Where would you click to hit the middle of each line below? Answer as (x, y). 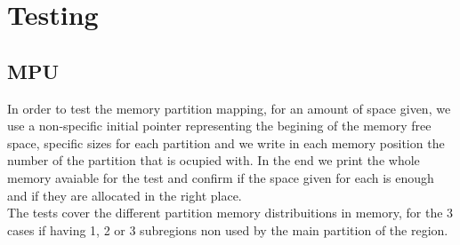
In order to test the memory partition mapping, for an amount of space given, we (229, 108)
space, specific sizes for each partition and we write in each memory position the (226, 142)
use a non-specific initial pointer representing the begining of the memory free (219, 126)
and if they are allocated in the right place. (125, 195)
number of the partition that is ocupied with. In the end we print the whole (214, 160)
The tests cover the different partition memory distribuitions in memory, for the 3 (230, 213)
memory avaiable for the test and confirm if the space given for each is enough (221, 177)
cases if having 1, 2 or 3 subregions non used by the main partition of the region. (228, 229)
